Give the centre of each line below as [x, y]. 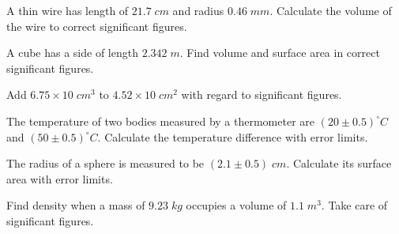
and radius [198, 10]
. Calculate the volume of [331, 10]
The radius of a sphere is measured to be [105, 163]
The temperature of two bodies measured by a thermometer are [161, 121]
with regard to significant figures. [262, 94]
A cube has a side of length [72, 53]
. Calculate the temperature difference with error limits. [233, 136]
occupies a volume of [236, 205]
